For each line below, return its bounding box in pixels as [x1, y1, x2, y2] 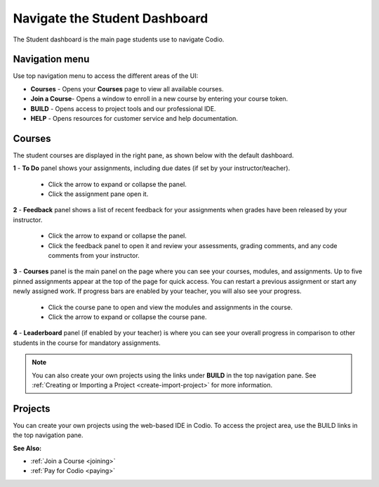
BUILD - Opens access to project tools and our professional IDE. [30, 104, 217, 112]
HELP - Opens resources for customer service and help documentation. [30, 115, 239, 123]
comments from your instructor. [48, 252, 140, 260]
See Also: [13, 443, 42, 453]
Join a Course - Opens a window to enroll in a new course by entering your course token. [30, 95, 288, 103]
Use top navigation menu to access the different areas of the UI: [13, 72, 199, 80]
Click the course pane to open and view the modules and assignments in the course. [48, 303, 293, 311]
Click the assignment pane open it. [48, 190, 149, 198]
